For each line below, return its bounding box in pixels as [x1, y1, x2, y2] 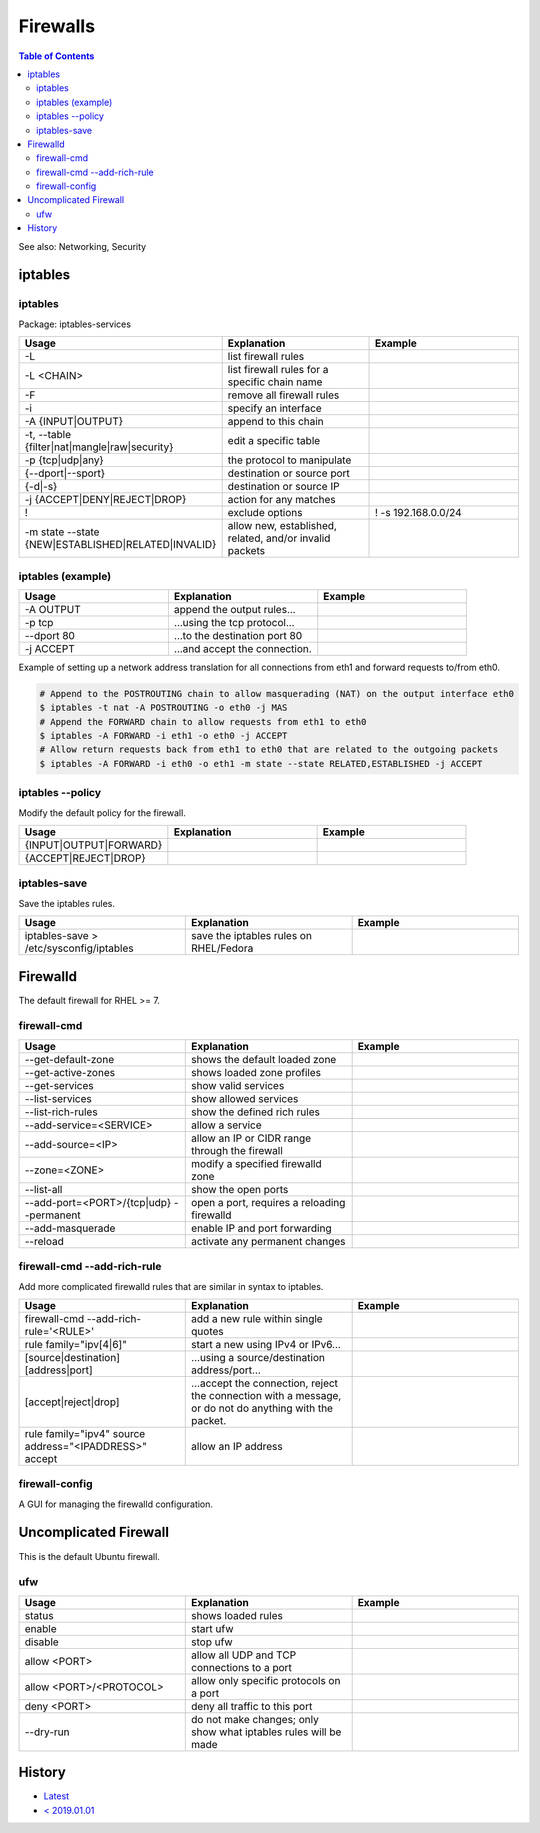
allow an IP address [191, 1439, 284, 1453]
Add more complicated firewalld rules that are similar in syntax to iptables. [18, 1280, 324, 1292]
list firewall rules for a [227, 363, 329, 377]
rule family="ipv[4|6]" [24, 1337, 127, 1351]
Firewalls [18, 15, 95, 37]
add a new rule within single [191, 1311, 324, 1325]
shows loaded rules [191, 1608, 284, 1622]
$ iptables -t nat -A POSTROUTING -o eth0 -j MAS [39, 702, 288, 714]
